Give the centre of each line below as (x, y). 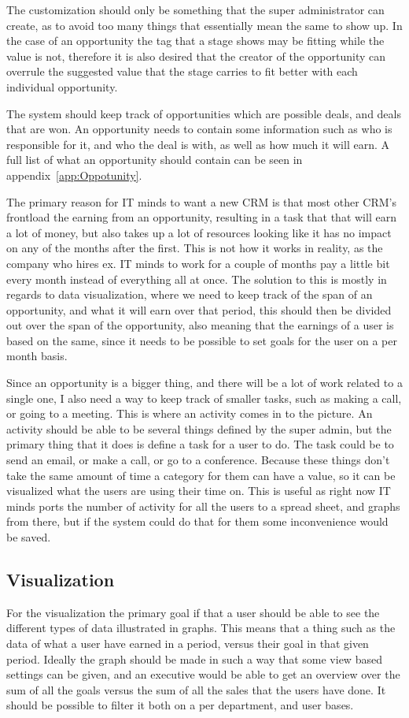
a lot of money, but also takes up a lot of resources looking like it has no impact (199, 232)
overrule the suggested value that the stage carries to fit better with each (182, 71)
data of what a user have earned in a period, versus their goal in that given (188, 643)
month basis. (37, 356)
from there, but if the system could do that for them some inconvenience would (197, 521)
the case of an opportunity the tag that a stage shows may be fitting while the (195, 41)
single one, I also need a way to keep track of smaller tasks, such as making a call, (204, 398)
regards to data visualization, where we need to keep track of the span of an (190, 294)
